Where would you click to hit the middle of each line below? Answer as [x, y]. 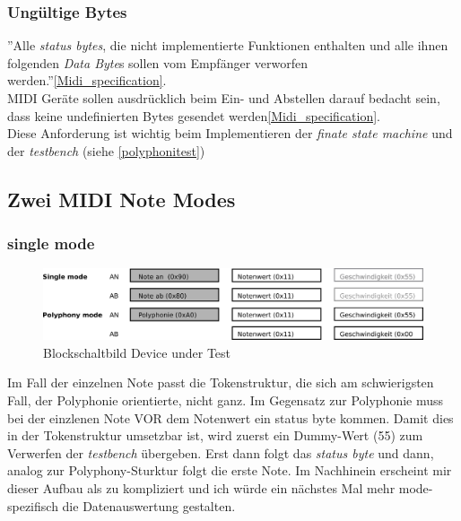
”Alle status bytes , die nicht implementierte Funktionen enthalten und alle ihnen [228, 45]
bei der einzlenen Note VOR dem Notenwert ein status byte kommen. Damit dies [230, 417]
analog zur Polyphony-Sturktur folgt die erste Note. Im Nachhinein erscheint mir [230, 470]
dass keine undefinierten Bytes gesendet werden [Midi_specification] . [194, 115]
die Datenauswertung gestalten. [149, 505]
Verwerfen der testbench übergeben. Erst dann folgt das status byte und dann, [221, 452]
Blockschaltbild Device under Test [137, 352]
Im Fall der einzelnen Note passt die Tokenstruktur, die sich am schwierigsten [221, 382]
